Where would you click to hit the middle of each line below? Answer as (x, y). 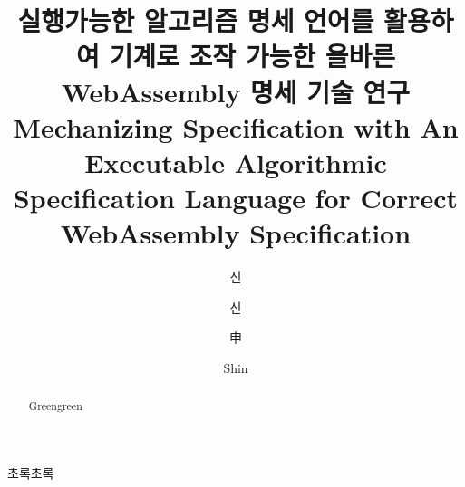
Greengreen (55, 406)
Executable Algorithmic (236, 162)
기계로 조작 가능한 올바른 (252, 56)
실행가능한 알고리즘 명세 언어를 (196, 20)
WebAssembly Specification (236, 233)
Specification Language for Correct (236, 198)
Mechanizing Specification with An (236, 126)
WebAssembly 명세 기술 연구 (236, 91)
